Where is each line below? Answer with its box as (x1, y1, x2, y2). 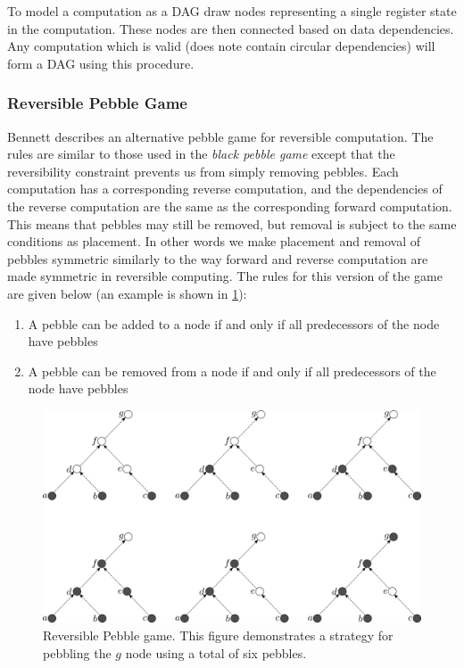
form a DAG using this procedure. (7, 54, 195, 72)
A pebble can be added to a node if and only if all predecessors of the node (28, 314, 440, 333)
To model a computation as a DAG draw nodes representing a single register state (7, 2, 457, 20)
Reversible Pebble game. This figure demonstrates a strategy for (43, 626, 394, 644)
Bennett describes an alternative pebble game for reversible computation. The (7, 127, 434, 145)
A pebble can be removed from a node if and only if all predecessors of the (28, 361, 436, 380)
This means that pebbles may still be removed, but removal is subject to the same (7, 214, 457, 233)
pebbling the (43, 643, 112, 662)
